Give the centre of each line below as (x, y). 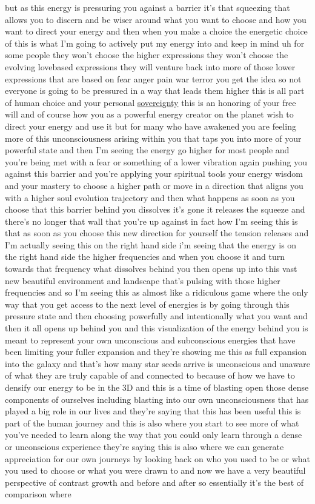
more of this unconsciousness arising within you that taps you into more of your (153, 138)
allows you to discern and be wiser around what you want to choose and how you (156, 19)
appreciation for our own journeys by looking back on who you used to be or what (157, 458)
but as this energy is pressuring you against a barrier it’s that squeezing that (148, 7)
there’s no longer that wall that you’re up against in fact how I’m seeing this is (151, 221)
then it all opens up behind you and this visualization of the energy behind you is (157, 328)
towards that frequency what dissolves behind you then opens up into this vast (151, 269)
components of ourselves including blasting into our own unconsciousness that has (157, 399)
